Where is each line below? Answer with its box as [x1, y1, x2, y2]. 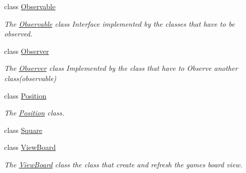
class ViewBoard [4, 142, 56, 152]
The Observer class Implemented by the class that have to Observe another [4, 63, 238, 73]
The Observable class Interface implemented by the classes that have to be [4, 18, 235, 29]
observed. [4, 28, 33, 39]
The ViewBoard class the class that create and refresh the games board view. [4, 159, 242, 169]
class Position [4, 90, 47, 101]
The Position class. [4, 107, 65, 118]
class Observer [4, 45, 49, 56]
